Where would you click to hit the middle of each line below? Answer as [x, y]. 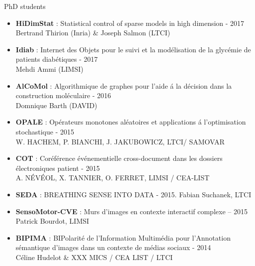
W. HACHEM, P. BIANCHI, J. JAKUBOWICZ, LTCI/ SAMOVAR [120, 141]
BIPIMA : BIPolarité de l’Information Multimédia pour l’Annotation [123, 237]
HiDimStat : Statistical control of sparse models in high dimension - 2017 [130, 23]
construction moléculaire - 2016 [63, 95]
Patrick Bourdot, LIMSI [52, 221]
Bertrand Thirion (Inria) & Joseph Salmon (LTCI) [93, 33]
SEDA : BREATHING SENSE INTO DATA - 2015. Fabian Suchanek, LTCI [133, 194]
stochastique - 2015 [45, 131]
